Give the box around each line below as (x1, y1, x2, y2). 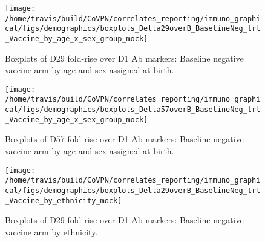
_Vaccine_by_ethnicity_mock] (5, 196, 122, 205)
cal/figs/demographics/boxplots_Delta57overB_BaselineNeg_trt (5, 105, 261, 114)
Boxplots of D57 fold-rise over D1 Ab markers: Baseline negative (5, 132, 244, 145)
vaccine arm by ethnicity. (5, 225, 98, 238)
